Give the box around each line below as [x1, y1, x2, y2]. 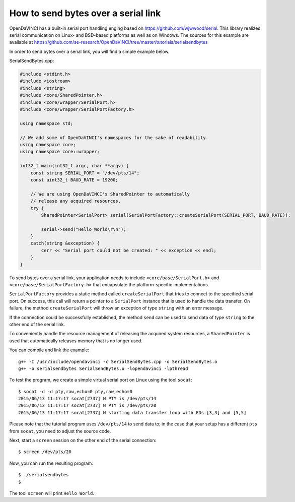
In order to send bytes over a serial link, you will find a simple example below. [9, 48, 170, 54]
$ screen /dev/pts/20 [18, 449, 71, 455]
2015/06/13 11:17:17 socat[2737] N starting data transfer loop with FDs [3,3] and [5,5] [18, 410, 247, 415]
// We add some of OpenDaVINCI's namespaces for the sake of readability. [20, 135, 209, 141]
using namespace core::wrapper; [20, 149, 100, 155]
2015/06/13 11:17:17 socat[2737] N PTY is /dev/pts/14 [18, 396, 157, 402]
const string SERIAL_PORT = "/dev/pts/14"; [30, 170, 139, 176]
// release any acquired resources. [30, 198, 121, 204]
